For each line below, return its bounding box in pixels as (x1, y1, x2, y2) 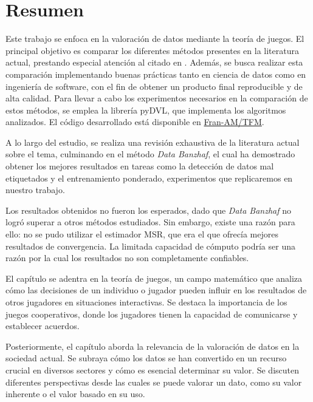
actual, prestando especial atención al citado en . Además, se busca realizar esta (5, 56, 303, 69)
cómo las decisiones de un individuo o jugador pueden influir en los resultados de (5, 284, 307, 296)
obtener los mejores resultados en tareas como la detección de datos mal (5, 160, 274, 172)
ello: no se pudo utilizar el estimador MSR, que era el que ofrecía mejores (5, 228, 278, 240)
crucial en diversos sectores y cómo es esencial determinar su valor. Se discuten (5, 363, 299, 376)
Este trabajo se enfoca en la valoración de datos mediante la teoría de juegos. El (5, 32, 304, 45)
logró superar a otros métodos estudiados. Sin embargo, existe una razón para (5, 216, 295, 228)
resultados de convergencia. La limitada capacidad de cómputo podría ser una (5, 239, 295, 252)
